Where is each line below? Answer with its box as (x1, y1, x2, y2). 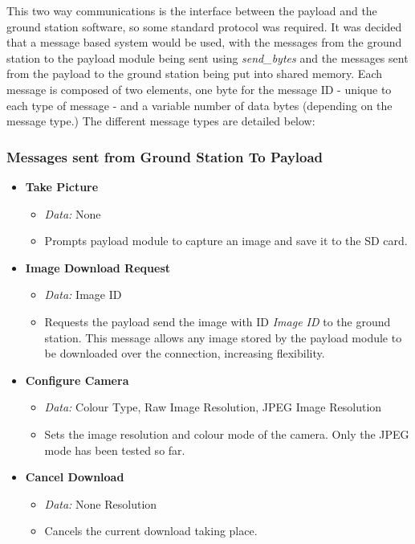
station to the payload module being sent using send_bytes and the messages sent (6, 49, 409, 66)
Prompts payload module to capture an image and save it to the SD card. (44, 232, 408, 249)
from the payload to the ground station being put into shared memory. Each (6, 65, 382, 82)
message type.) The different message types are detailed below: (6, 112, 315, 129)
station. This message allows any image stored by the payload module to (44, 329, 402, 346)
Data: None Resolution (44, 495, 157, 512)
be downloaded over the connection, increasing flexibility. (44, 345, 325, 362)
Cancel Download (25, 468, 124, 485)
